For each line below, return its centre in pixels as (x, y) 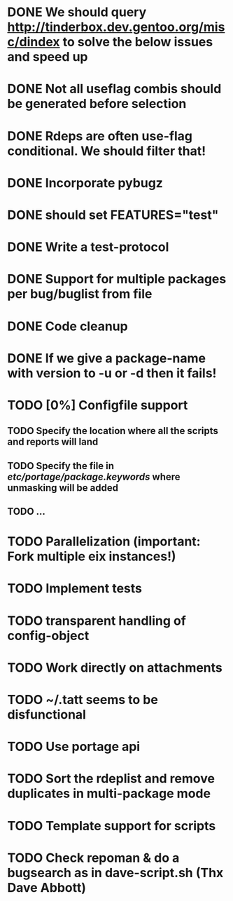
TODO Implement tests (75, 589)
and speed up (48, 57)
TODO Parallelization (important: (104, 542)
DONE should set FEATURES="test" (113, 215)
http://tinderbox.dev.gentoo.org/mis (116, 27)
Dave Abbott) (47, 887)
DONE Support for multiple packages (117, 279)
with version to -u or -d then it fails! (112, 373)
